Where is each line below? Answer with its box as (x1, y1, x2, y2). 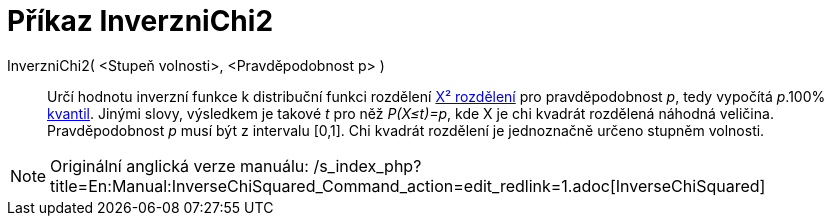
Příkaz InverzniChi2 (7, 4, 274, 38)
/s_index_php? (313, 155, 422, 176)
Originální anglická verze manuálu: (50, 155, 309, 176)
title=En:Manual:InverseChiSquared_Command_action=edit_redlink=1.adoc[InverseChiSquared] (50, 175, 766, 196)
